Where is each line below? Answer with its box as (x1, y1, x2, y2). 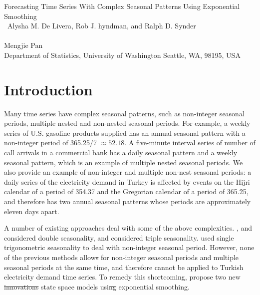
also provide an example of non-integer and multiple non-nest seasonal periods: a (4, 167, 252, 177)
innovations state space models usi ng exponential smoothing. (4, 281, 190, 292)
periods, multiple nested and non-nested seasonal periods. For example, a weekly (4, 118, 251, 128)
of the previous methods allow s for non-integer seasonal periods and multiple (4, 252, 239, 262)
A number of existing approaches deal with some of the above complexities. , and (4, 223, 252, 233)
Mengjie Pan (4, 40, 43, 50)
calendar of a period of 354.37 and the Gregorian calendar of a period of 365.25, (4, 186, 249, 197)
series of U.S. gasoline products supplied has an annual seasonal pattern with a (4, 127, 246, 138)
